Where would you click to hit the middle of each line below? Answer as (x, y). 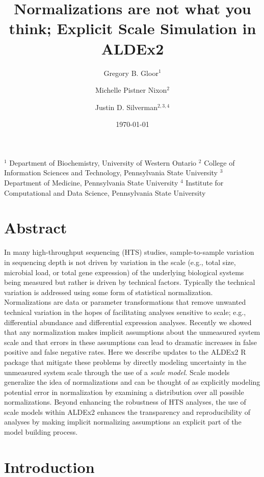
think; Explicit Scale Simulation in (133, 28)
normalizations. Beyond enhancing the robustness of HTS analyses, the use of (125, 402)
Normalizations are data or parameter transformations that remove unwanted (125, 302)
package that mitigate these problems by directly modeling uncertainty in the (125, 362)
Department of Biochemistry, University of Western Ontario (103, 162)
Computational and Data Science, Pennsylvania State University (105, 192)
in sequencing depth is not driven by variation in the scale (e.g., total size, (120, 262)
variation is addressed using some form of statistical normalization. (109, 292)
